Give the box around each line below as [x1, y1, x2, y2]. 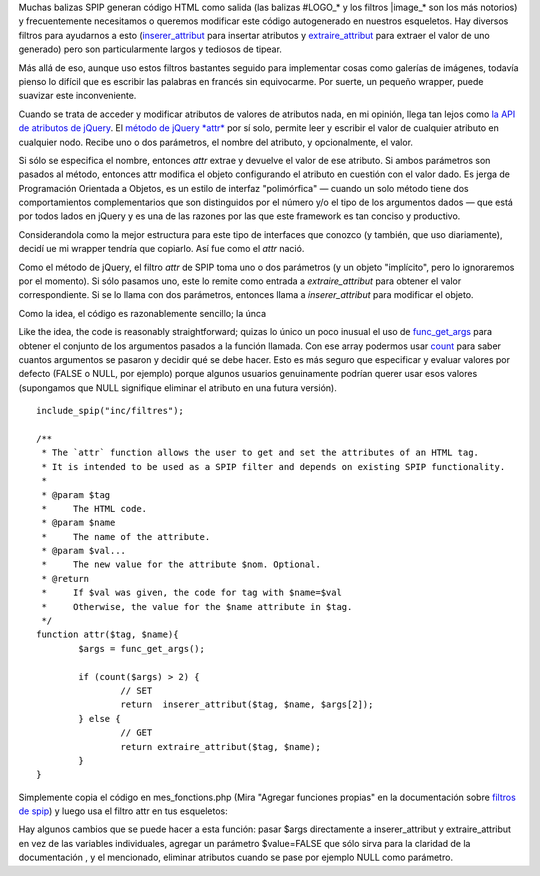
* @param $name [41, 517, 116, 529]
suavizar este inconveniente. [18, 90, 137, 102]
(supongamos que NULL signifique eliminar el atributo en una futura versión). [18, 381, 337, 394]
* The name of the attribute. [41, 531, 211, 542]
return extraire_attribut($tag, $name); [120, 741, 322, 752]
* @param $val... [41, 545, 127, 557]
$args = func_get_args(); [78, 643, 205, 654]
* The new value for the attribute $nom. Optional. [41, 559, 322, 570]
